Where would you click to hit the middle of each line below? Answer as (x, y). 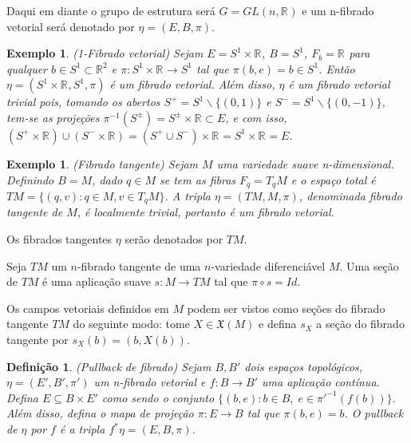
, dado (107, 179)
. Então (337, 68)
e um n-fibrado (338, 10)
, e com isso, (256, 117)
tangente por (38, 340)
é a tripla (82, 429)
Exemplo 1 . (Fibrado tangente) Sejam (103, 163)
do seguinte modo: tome (131, 324)
